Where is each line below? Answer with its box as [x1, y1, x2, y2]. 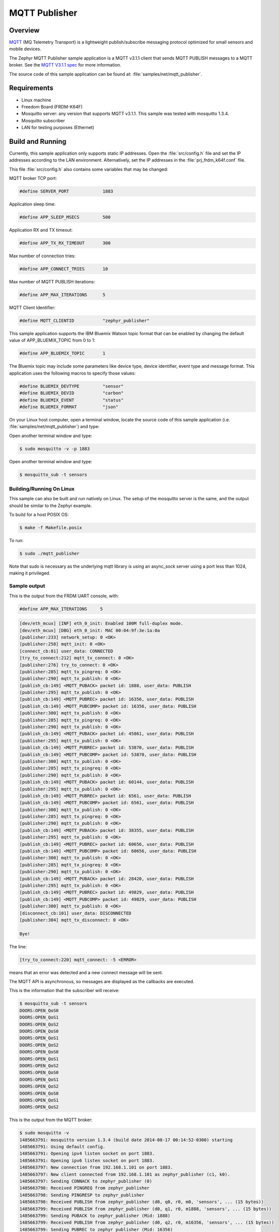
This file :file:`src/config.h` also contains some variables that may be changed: [9, 166, 169, 172]
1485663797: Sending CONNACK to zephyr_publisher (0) [19, 1178, 152, 1184]
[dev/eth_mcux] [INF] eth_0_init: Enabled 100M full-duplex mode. [19, 621, 183, 626]
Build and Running [9, 137, 67, 145]
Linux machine [21, 97, 51, 103]
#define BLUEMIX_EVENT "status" [19, 397, 124, 403]
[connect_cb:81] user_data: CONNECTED [19, 648, 113, 654]
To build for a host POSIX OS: [9, 512, 69, 517]
